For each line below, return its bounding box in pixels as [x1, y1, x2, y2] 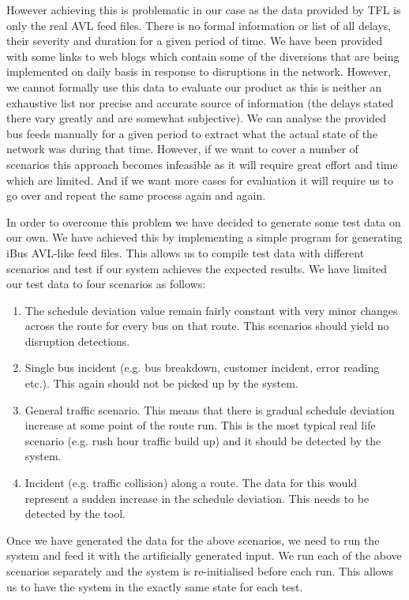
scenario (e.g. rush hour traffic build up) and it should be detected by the [24, 432, 381, 448]
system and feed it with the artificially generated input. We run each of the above [6, 547, 402, 564]
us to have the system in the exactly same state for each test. [6, 578, 303, 594]
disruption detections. [24, 332, 130, 349]
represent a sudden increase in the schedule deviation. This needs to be [24, 489, 370, 506]
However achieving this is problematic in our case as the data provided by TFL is [6, 2, 401, 17]
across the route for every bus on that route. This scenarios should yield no [24, 317, 389, 334]
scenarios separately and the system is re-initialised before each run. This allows [6, 563, 394, 579]
